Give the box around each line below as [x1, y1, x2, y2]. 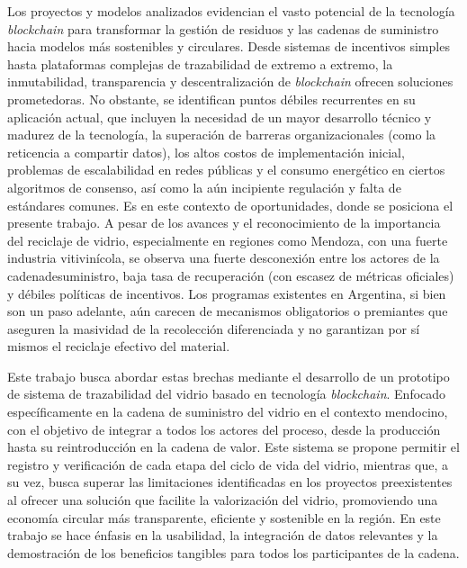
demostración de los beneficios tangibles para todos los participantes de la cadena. [7, 543, 460, 562]
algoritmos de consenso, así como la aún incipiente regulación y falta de [7, 177, 401, 196]
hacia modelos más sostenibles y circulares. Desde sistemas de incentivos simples [7, 37, 450, 56]
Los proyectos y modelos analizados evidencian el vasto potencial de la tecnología [7, 2, 455, 20]
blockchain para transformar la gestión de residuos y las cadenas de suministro [7, 19, 439, 38]
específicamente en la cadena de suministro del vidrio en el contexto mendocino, [7, 402, 448, 421]
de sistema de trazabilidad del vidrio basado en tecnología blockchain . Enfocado [7, 384, 446, 403]
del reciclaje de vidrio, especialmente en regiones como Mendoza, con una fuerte [7, 230, 448, 249]
